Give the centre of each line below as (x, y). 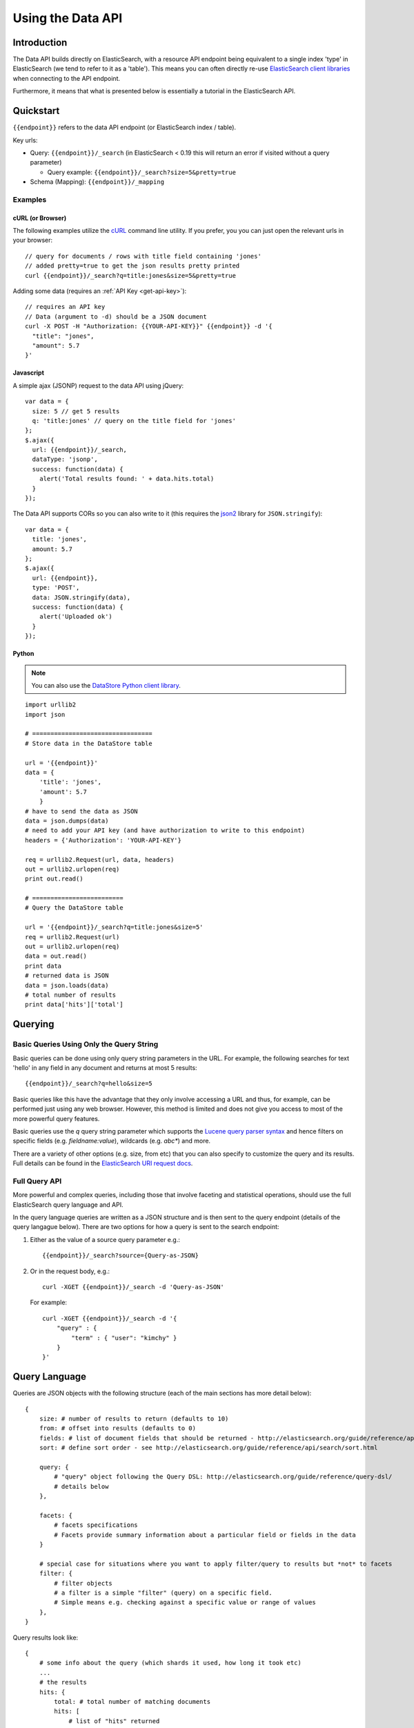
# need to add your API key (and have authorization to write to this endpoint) (165, 830)
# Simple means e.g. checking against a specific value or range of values (185, 1603)
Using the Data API (68, 18)
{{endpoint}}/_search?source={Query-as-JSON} (121, 1256)
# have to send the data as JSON (81, 811)
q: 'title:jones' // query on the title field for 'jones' (134, 421)
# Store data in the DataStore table (89, 743)
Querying (33, 1024)
